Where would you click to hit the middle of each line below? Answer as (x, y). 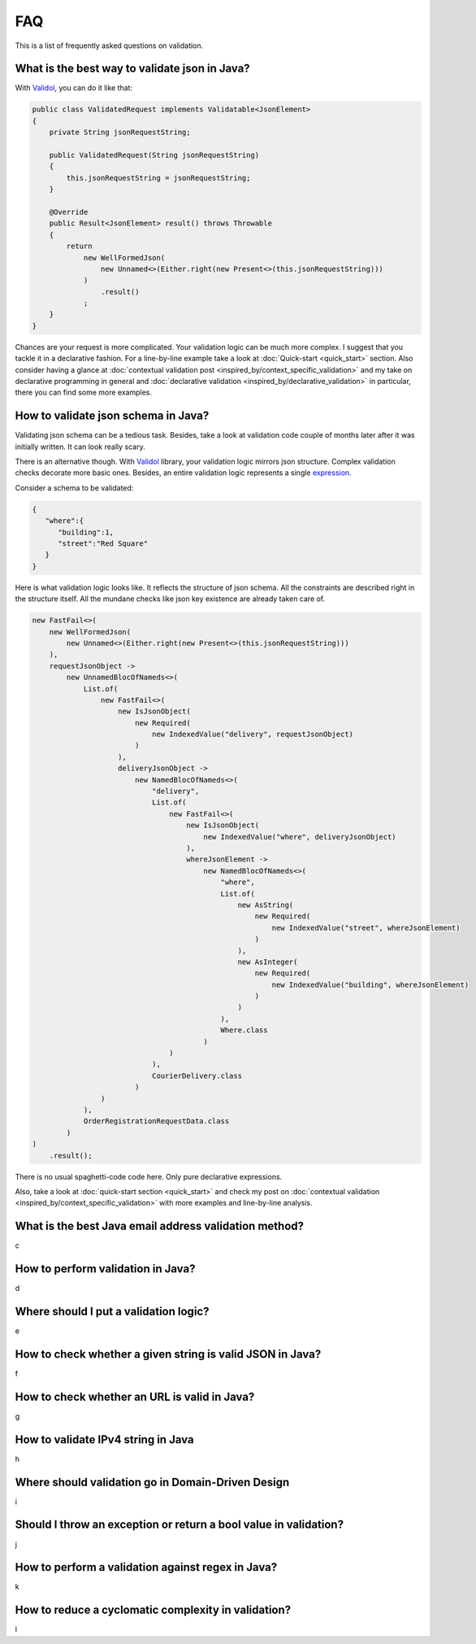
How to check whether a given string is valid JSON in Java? (168, 1354)
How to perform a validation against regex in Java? (146, 1567)
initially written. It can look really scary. (80, 447)
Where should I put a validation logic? (112, 1311)
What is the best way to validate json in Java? (133, 69)
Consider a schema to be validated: (74, 487)
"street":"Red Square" (103, 544)
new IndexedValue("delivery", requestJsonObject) (252, 735)
